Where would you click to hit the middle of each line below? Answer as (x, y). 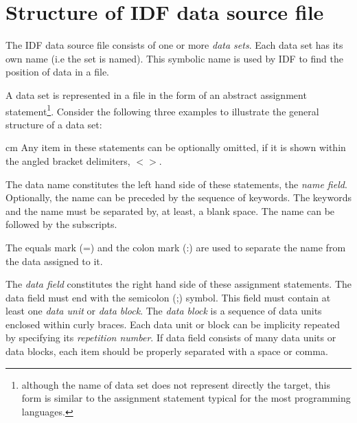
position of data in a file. (57, 72)
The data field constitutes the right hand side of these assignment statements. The (178, 284)
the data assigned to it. (54, 261)
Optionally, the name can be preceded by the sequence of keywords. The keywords (178, 197)
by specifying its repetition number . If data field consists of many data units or (171, 338)
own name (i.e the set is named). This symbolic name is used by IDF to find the (174, 58)
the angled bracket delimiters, (68, 160)
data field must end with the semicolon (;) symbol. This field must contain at (168, 297)
